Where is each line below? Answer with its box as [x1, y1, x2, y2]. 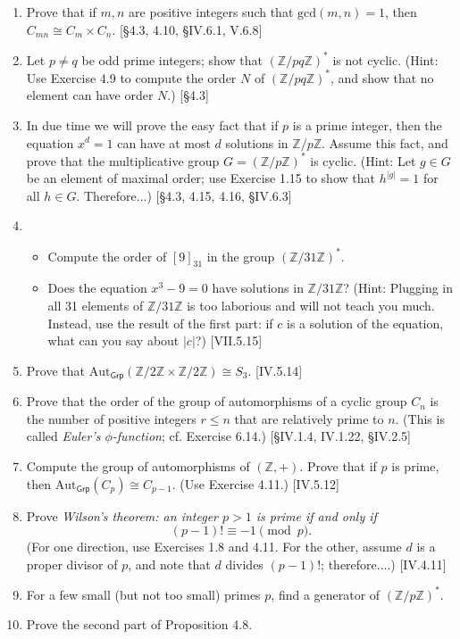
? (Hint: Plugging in [343, 278, 454, 297]
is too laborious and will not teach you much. [187, 295, 435, 314]
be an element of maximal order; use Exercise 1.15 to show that [26, 169, 375, 187]
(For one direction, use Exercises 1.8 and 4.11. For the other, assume [26, 537, 402, 556]
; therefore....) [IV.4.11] [321, 554, 447, 573]
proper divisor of [26, 554, 118, 573]
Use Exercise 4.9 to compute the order [26, 68, 237, 87]
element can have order [26, 86, 154, 104]
